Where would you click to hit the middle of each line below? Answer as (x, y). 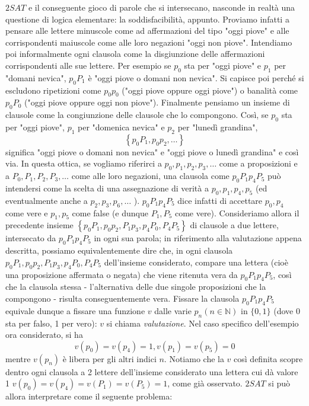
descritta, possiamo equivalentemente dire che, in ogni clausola (119, 250)
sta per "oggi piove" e (223, 65)
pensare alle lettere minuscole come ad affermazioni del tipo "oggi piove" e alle (147, 31)
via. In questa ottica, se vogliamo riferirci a (84, 163)
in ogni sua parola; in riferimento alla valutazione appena (198, 238)
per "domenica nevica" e (121, 127)
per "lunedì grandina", (218, 127)
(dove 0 (287, 310)
